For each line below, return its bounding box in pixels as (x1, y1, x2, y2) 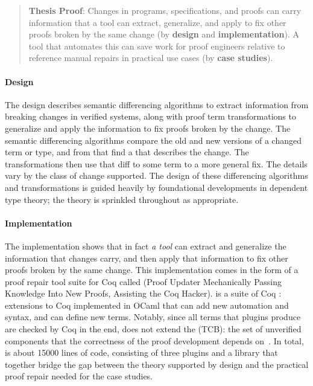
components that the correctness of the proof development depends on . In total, (5, 334, 304, 347)
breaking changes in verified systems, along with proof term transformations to (5, 110, 296, 123)
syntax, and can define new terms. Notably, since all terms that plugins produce (5, 310, 301, 323)
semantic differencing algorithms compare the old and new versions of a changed (5, 133, 302, 146)
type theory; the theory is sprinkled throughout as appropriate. (5, 193, 239, 205)
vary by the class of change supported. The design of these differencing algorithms (5, 169, 308, 182)
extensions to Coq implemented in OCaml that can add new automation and (5, 298, 289, 311)
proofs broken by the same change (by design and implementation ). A (28, 28, 299, 40)
